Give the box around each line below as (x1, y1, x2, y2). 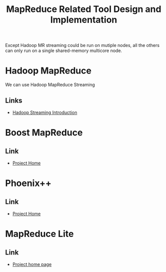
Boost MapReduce (5, 127, 83, 138)
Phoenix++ (5, 177, 52, 189)
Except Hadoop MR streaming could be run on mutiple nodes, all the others (5, 42, 160, 48)
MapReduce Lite (5, 228, 74, 239)
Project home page (12, 261, 52, 267)
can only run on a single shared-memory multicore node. (5, 47, 122, 53)
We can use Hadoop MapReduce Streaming (5, 81, 95, 88)
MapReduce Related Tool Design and (6, 3, 162, 15)
